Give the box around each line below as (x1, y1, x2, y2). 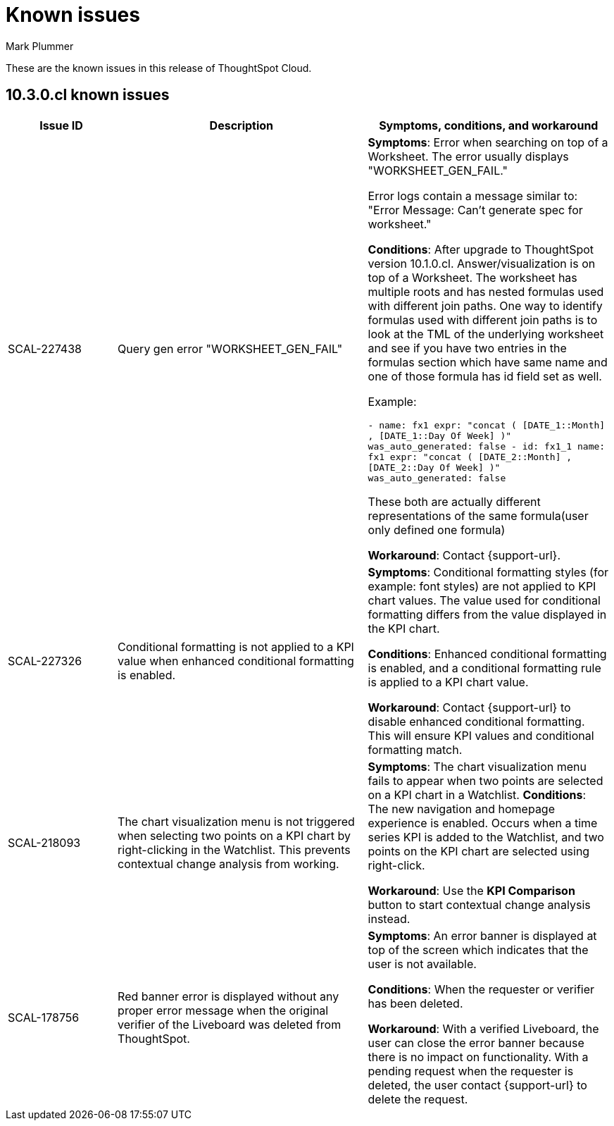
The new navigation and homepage (368, 801, 555, 816)
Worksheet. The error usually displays (368, 149, 569, 163)
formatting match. (368, 742, 463, 757)
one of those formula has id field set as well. (368, 369, 602, 383)
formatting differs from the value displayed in (368, 607, 607, 621)
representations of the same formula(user (368, 508, 589, 523)
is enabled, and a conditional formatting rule (368, 660, 601, 675)
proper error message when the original (118, 1003, 329, 1017)
